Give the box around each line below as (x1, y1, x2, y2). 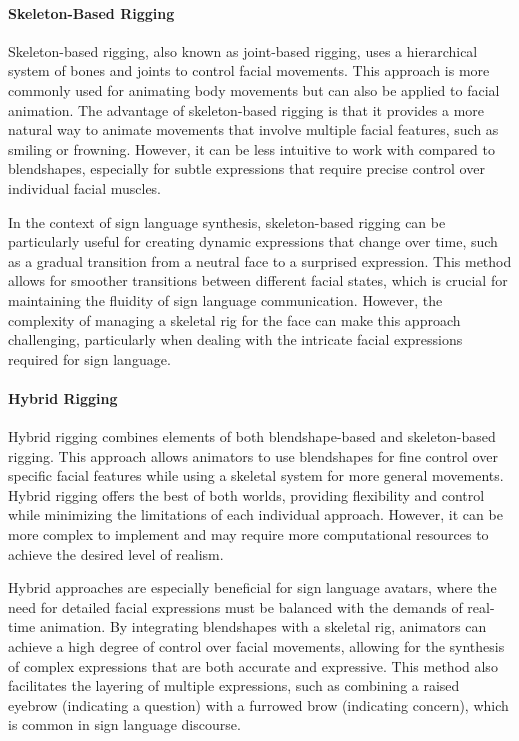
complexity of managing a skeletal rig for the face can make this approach (8, 309, 461, 330)
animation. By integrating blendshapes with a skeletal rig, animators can (39, 616, 487, 637)
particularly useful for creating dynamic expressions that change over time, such (8, 231, 498, 252)
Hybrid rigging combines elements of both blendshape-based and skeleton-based (8, 426, 496, 447)
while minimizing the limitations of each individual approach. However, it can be (8, 504, 503, 525)
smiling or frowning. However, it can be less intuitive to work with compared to (8, 138, 495, 159)
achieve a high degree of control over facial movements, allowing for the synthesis (8, 636, 505, 657)
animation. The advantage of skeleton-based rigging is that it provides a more (8, 99, 485, 120)
